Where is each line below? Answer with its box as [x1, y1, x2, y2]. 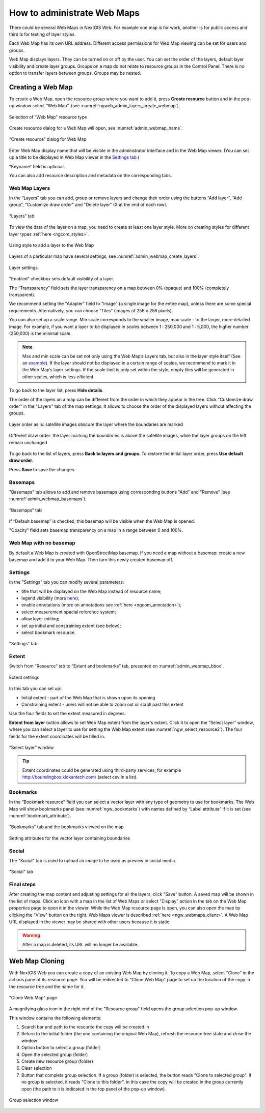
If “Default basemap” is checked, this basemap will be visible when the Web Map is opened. [9, 518, 195, 524]
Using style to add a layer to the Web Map [9, 242, 94, 248]
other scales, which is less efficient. [22, 374, 95, 380]
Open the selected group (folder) [21, 1052, 88, 1057]
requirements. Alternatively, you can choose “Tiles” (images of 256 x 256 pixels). [9, 307, 173, 313]
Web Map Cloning [9, 957, 65, 965]
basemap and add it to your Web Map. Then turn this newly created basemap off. [9, 557, 174, 563]
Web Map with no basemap [9, 540, 76, 546]
